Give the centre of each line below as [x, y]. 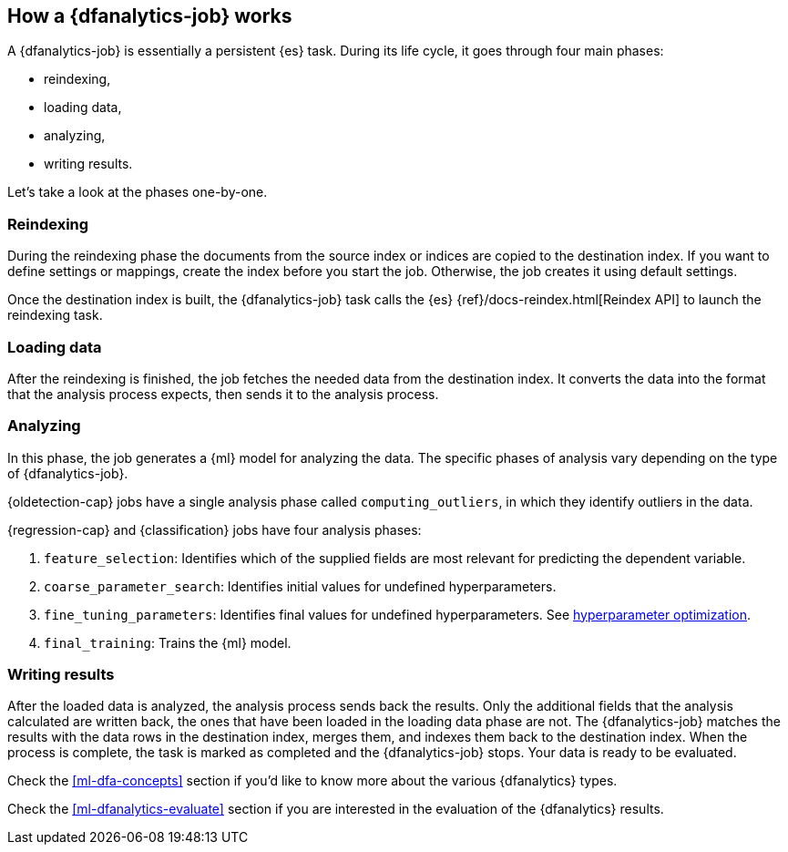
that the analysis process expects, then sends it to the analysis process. [223, 394]
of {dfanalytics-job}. [68, 473]
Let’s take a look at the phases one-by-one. [138, 192]
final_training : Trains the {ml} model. [168, 642]
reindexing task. [55, 315]
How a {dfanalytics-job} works [150, 16]
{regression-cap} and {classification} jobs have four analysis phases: [215, 529]
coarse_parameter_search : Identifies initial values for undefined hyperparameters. [300, 586]
